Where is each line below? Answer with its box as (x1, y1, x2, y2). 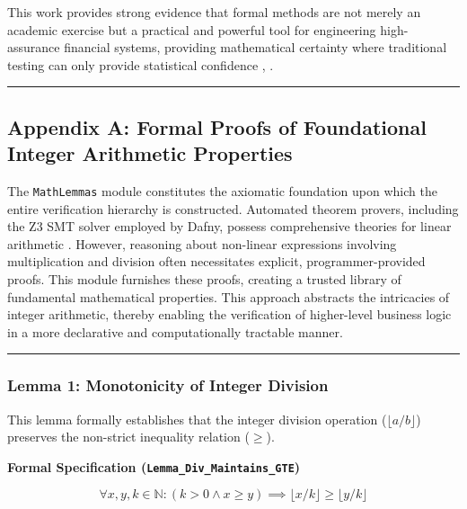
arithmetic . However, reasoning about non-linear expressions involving (7, 234, 397, 253)
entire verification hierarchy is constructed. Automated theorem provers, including (7, 199, 459, 218)
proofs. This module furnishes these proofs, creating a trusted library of (7, 270, 401, 288)
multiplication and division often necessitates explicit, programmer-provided (7, 252, 426, 271)
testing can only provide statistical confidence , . (7, 55, 274, 74)
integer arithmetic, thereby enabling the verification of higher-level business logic (7, 305, 452, 324)
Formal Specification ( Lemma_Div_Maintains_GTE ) (7, 457, 301, 476)
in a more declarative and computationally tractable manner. (7, 322, 343, 341)
